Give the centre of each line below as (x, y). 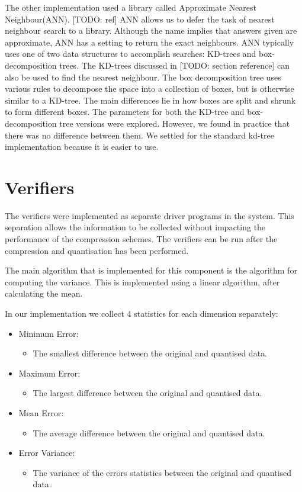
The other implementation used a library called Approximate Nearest (131, 7)
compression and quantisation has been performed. (97, 250)
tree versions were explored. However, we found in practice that (175, 123)
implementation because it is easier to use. (82, 147)
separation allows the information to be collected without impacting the (135, 227)
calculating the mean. (44, 293)
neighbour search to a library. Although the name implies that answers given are (151, 30)
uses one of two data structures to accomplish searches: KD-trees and (131, 54)
